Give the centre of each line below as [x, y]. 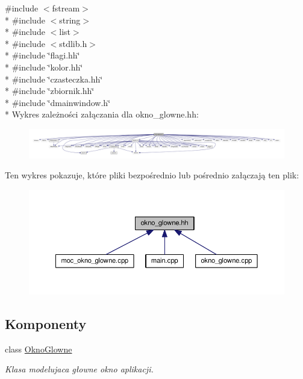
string [70, 20]
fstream [66, 8]
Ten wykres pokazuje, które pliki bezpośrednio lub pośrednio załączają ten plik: [152, 175]
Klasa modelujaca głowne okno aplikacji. [79, 369]
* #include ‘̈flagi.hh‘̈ [42, 55]
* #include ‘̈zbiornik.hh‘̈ [50, 91]
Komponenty [46, 323]
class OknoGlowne [39, 349]
